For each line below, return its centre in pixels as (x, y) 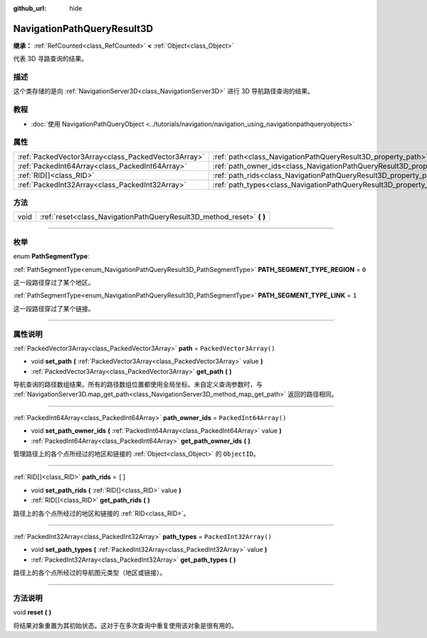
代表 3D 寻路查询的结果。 (51, 59)
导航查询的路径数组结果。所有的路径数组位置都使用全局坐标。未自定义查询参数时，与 (138, 385)
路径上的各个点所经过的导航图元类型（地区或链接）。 (90, 572)
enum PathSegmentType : (51, 256)
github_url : (30, 8)
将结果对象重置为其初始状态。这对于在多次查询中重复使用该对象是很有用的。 (125, 625)
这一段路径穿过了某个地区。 (54, 282)
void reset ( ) (32, 612)
